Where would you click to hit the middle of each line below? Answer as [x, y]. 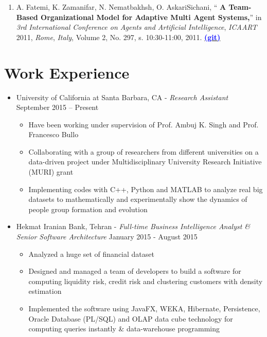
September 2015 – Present [57, 107]
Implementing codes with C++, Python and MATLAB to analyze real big [146, 189]
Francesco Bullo [54, 134]
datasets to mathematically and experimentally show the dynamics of [138, 199]
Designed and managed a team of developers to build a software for [135, 271]
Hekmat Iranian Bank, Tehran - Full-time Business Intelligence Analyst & [133, 226]
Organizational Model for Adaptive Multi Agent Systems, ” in [151, 17]
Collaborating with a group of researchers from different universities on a [144, 151]
